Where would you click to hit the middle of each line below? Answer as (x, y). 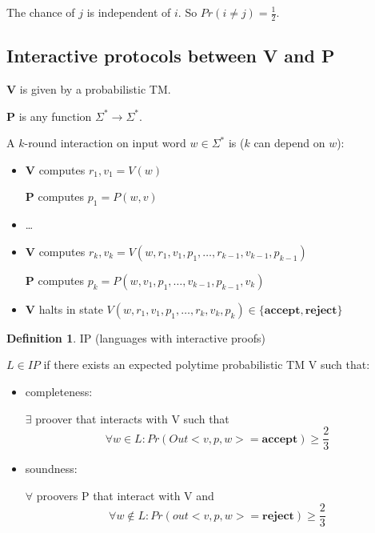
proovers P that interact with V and (125, 495)
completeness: (59, 391)
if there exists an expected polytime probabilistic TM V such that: (207, 365)
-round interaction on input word (105, 143)
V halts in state (64, 309)
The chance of (41, 12)
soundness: (51, 469)
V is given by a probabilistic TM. (89, 89)
